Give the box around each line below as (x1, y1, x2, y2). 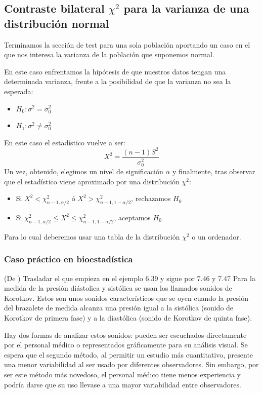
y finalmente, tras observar (172, 166, 255, 176)
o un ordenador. (192, 231, 241, 242)
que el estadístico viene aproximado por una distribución (4, 176, 180, 186)
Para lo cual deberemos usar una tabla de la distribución (4, 231, 180, 242)
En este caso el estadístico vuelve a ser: (4, 137, 125, 147)
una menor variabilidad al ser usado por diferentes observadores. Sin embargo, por (4, 359, 259, 370)
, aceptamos (114, 212, 151, 222)
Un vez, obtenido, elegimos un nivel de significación (4, 166, 163, 176)
